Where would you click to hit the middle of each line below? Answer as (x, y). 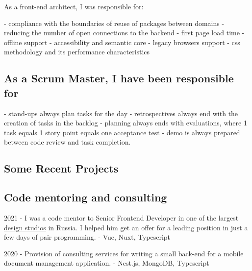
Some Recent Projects (61, 168)
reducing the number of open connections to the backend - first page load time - (124, 33)
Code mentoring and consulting (86, 197)
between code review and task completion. (67, 142)
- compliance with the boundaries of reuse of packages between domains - (114, 23)
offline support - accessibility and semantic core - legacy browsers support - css (122, 42)
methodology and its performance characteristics (77, 52)
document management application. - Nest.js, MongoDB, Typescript (107, 263)
